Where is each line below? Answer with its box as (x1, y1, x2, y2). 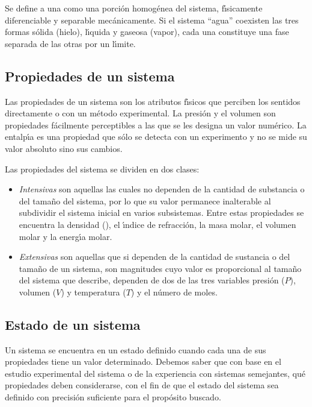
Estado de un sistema (5, 315, 141, 333)
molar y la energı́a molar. (19, 230, 112, 242)
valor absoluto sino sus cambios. (5, 142, 123, 154)
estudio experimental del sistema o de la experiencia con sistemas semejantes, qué (5, 367, 305, 379)
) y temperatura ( (61, 285, 126, 298)
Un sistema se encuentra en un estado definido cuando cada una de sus (5, 343, 266, 356)
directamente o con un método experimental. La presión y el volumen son (5, 107, 276, 119)
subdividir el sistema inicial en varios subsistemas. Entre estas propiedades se (19, 206, 304, 219)
